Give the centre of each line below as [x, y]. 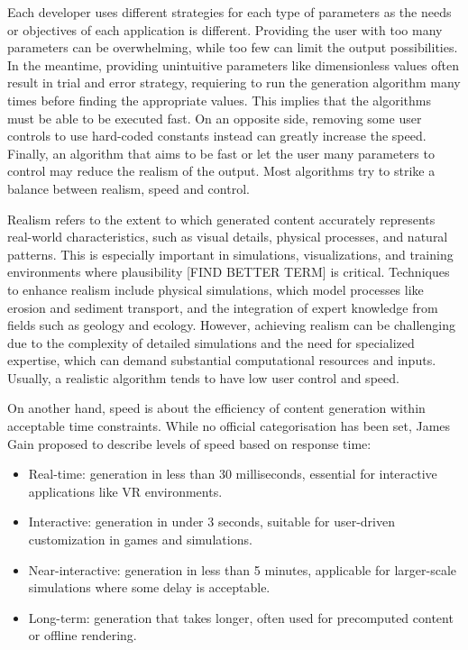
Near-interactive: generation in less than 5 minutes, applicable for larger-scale [242, 569]
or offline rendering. [83, 635]
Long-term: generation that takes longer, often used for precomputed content [241, 617]
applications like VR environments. [125, 491]
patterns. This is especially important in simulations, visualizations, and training [230, 254]
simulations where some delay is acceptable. [149, 587]
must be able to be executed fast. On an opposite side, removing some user [215, 118]
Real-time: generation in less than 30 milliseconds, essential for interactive [233, 474]
